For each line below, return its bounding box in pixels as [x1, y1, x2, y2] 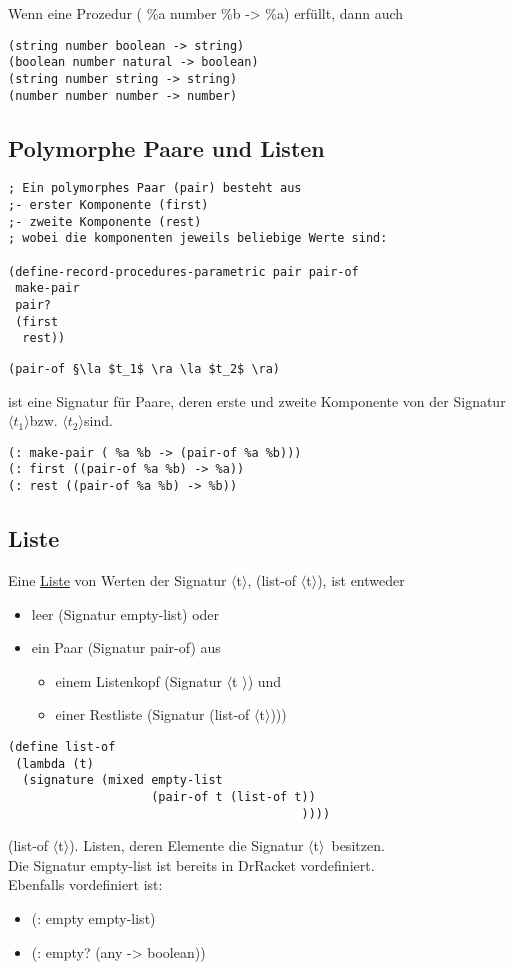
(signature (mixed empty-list [22, 773, 223, 788]
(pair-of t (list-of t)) [151, 789, 316, 804]
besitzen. [331, 835, 385, 856]
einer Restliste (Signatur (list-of [55, 704, 250, 725]
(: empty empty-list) [31, 908, 156, 929]
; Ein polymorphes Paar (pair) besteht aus [8, 181, 302, 196]
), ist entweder [317, 570, 405, 590]
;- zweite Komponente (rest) [8, 214, 202, 229]
